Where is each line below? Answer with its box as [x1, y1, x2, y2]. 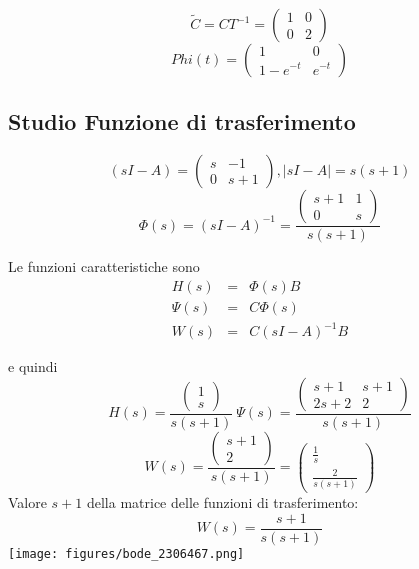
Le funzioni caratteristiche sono [8, 256, 200, 277]
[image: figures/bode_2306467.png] [8, 546, 245, 561]
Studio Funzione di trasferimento [8, 106, 356, 137]
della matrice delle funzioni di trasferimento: [86, 492, 359, 513]
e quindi [8, 356, 58, 377]
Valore [8, 492, 47, 513]
